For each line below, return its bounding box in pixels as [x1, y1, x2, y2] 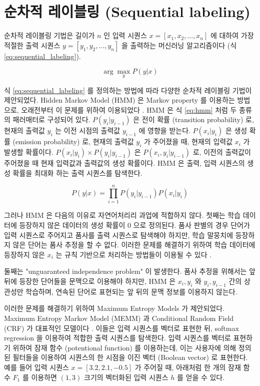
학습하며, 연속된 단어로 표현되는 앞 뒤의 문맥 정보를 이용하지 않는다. [25, 286, 237, 296]
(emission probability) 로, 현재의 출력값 [12, 136, 134, 147]
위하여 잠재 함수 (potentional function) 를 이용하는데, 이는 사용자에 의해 [12, 342, 236, 352]
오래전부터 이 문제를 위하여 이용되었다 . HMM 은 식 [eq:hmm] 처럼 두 [21, 104, 237, 115]
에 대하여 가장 [210, 30, 254, 41]
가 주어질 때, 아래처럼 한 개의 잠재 [134, 361, 241, 372]
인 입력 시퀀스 [103, 30, 147, 41]
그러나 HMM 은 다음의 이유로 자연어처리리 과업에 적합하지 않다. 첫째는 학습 [4, 210, 241, 220]
